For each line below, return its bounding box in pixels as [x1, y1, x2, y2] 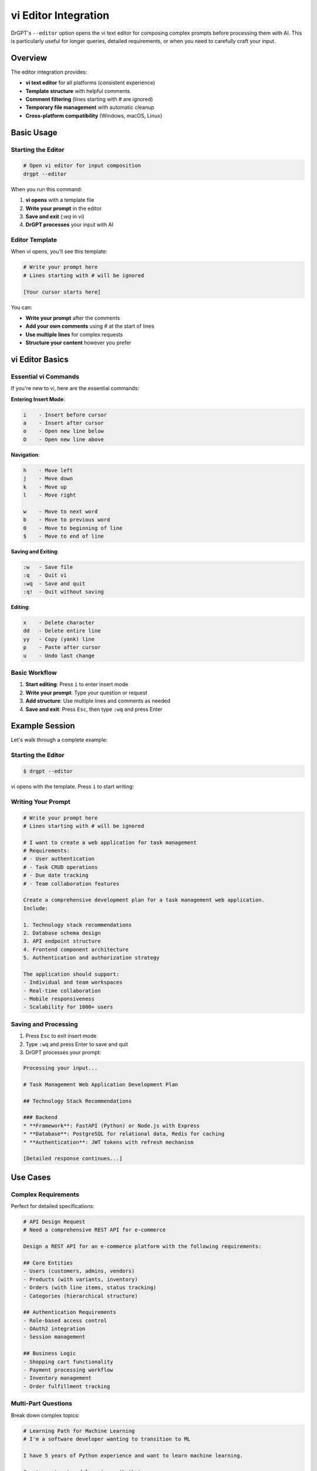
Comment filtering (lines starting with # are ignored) [25, 96, 153, 103]
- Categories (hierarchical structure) [23, 1292, 138, 1299]
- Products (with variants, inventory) [23, 1276, 138, 1283]
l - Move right [23, 491, 76, 498]
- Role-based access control [23, 1317, 107, 1324]
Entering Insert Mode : [11, 395, 66, 402]
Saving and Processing [11, 1020, 78, 1028]
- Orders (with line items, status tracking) [23, 1284, 157, 1291]
